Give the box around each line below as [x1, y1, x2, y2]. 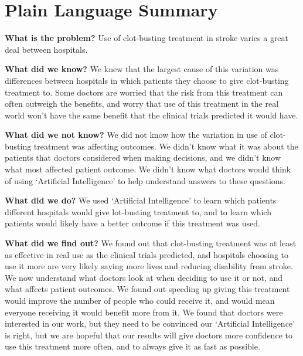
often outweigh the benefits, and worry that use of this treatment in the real [5, 97, 279, 110]
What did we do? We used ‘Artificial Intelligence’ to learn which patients [5, 194, 277, 206]
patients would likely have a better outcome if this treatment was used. [5, 217, 260, 229]
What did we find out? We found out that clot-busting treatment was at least [5, 237, 297, 249]
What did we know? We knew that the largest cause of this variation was [5, 63, 279, 75]
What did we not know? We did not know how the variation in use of [5, 128, 267, 141]
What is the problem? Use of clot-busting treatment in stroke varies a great [5, 32, 289, 44]
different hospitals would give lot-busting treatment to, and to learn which [5, 205, 271, 218]
